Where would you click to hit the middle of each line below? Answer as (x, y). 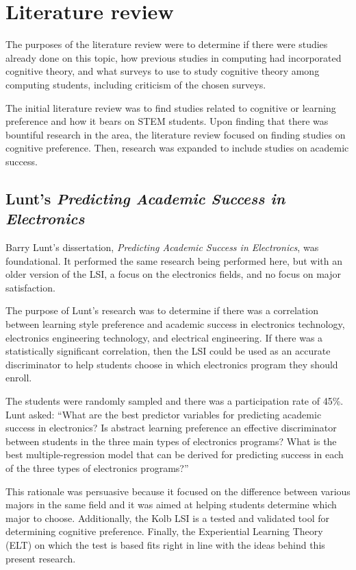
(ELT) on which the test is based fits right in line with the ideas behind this (165, 544)
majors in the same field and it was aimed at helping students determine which (171, 504)
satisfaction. (30, 287)
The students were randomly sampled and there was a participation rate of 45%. (175, 401)
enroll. (19, 378)
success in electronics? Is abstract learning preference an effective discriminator (171, 428)
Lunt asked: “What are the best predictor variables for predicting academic (164, 414)
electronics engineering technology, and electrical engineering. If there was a (164, 337)
